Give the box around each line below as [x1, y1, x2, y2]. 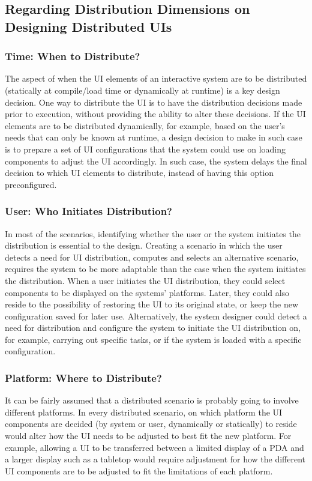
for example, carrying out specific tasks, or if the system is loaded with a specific [5, 333, 302, 345]
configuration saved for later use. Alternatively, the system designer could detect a [5, 309, 307, 322]
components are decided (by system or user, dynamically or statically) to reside [5, 417, 297, 430]
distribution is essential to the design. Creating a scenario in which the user [5, 239, 283, 252]
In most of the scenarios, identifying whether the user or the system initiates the [5, 227, 301, 240]
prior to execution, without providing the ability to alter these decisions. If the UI [5, 107, 306, 120]
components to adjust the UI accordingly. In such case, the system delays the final [5, 154, 307, 167]
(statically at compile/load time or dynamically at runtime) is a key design [5, 83, 280, 96]
